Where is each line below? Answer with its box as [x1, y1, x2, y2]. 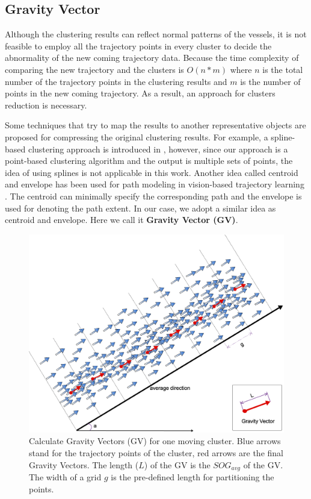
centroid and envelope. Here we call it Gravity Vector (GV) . [5, 213, 238, 226]
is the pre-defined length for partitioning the [111, 471, 274, 483]
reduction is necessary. [5, 98, 87, 111]
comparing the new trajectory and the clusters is [5, 63, 184, 75]
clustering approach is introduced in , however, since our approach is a [28, 142, 288, 155]
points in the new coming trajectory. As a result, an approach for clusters [5, 87, 276, 99]
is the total [262, 63, 303, 75]
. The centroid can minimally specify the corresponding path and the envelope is [5, 189, 302, 202]
